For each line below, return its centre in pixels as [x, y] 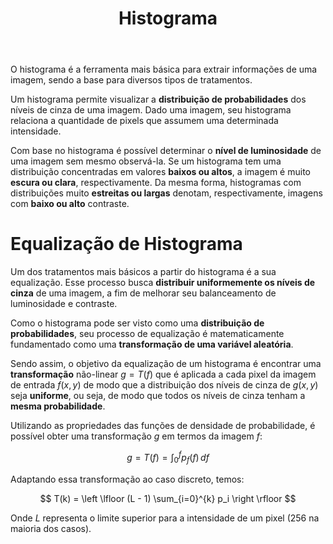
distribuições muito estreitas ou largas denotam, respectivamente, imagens [166, 193]
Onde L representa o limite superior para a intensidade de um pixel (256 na [165, 518]
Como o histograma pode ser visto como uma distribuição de [137, 323]
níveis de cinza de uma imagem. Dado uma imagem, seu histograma [151, 110]
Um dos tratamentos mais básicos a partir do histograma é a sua [143, 272]
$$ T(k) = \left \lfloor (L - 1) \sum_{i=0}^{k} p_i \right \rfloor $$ [168, 498]
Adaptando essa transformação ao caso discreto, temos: [127, 479]
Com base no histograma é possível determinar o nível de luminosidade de [166, 151]
